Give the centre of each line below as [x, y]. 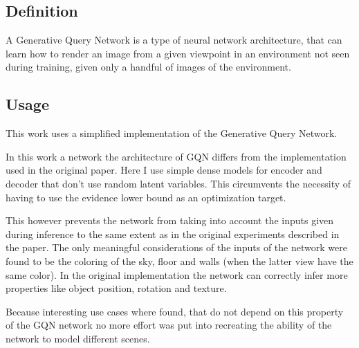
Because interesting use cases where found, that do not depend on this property [175, 311]
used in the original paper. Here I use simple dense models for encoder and [164, 170]
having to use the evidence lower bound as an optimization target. [146, 197]
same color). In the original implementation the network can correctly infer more [177, 274]
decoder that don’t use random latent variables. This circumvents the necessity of [178, 183]
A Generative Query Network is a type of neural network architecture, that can [174, 40]
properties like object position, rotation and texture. [116, 288]
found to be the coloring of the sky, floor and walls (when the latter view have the [179, 260]
